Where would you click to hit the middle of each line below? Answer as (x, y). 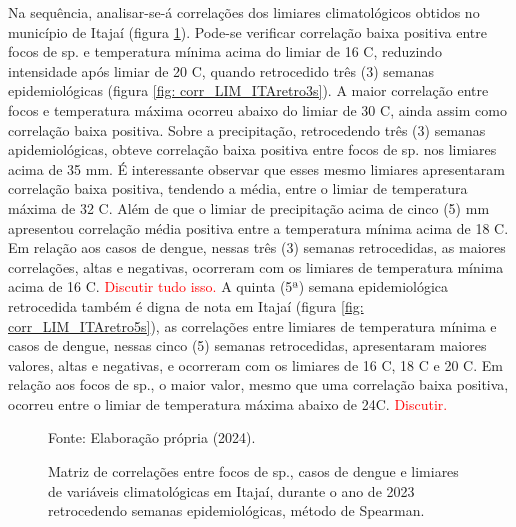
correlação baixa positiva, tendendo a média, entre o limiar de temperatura (238, 188)
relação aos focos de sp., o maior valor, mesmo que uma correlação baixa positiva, (258, 384)
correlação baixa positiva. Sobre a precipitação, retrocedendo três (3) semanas (247, 129)
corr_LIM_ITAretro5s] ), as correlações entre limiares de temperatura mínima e (252, 325)
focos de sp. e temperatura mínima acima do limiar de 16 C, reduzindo (225, 51)
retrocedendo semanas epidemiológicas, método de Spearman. (236, 510)
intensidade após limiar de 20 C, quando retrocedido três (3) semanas (221, 70)
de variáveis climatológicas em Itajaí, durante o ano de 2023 (231, 490)
